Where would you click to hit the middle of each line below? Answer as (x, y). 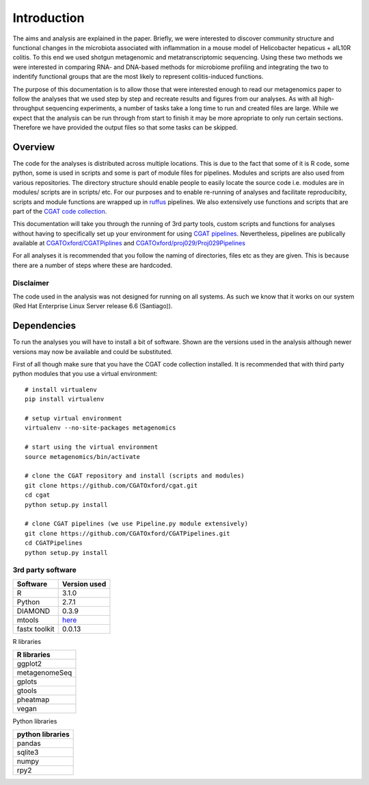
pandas (29, 743)
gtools (27, 690)
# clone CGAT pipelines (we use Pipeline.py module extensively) (137, 524)
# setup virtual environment (73, 419)
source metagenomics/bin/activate (82, 457)
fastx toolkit (36, 629)
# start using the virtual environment (92, 447)
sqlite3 (28, 752)
